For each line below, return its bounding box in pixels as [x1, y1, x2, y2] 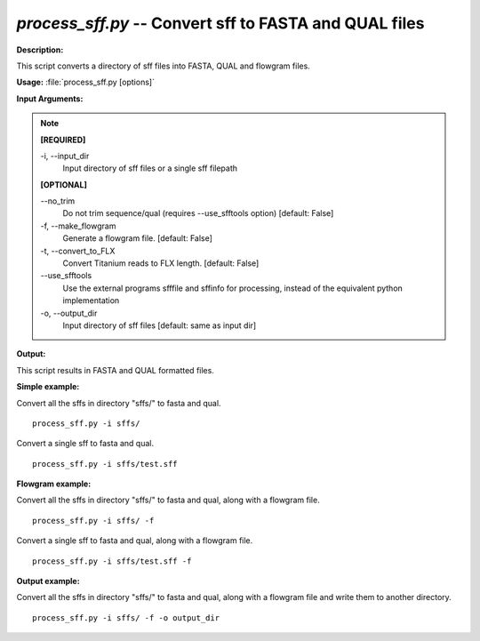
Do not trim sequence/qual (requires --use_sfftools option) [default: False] [62, 208, 334, 219]
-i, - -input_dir [40, 150, 90, 161]
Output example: [16, 576, 80, 587]
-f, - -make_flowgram [40, 220, 116, 231]
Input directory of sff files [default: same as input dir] [62, 320, 257, 331]
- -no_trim [40, 196, 76, 206]
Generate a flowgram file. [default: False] [62, 233, 213, 244]
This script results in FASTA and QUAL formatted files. [16, 365, 215, 375]
